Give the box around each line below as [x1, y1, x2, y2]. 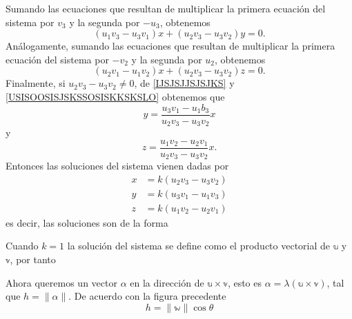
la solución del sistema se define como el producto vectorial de [67, 238, 331, 253]
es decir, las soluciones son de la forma [6, 215, 168, 229]
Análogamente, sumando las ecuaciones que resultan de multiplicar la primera [6, 39, 335, 53]
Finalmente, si [6, 76, 66, 90]
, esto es [227, 275, 262, 289]
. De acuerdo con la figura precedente [68, 289, 226, 303]
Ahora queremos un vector [6, 275, 117, 289]
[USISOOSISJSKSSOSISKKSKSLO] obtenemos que [6, 89, 225, 103]
